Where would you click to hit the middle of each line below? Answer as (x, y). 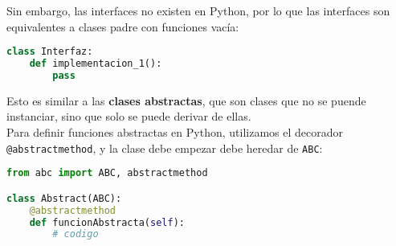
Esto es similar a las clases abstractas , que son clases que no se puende (186, 100)
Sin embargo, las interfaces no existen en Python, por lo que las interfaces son (198, 10)
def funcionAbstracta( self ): (107, 222)
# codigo (76, 234)
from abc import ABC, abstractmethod (107, 173)
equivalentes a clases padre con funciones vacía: (123, 26)
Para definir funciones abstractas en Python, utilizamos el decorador (175, 132)
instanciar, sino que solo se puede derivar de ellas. (129, 116)
